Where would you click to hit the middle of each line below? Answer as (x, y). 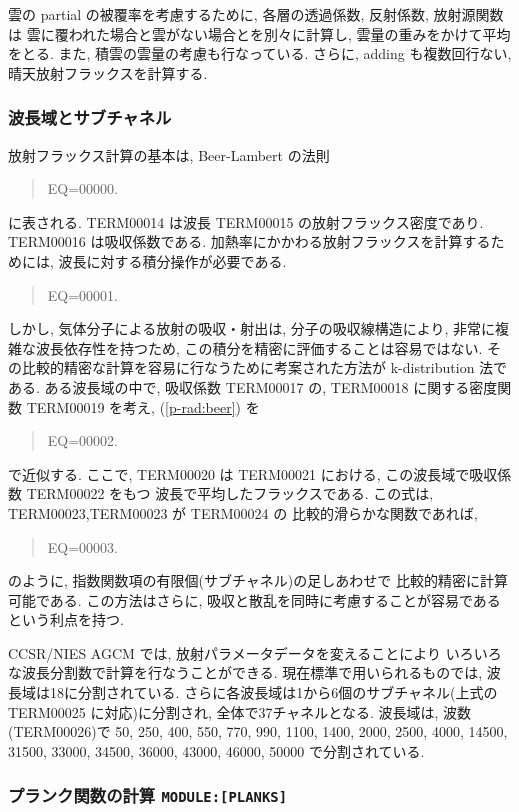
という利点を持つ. (66, 619)
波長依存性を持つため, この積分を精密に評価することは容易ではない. (259, 347)
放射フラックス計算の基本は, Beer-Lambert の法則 (169, 154)
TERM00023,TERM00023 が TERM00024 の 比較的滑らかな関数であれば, (243, 512)
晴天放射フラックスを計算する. (108, 72)
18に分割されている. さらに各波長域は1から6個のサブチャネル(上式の (273, 692)
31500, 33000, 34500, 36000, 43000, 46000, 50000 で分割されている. (216, 750)
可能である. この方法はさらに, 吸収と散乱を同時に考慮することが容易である (254, 599)
